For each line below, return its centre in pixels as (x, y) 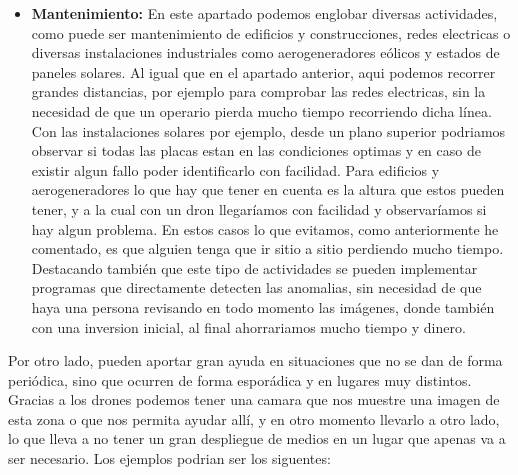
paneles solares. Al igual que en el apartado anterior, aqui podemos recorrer (263, 71)
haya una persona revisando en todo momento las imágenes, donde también (263, 306)
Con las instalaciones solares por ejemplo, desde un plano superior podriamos (268, 130)
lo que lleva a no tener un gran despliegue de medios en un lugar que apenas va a (257, 438)
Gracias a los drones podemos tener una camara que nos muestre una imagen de (254, 399)
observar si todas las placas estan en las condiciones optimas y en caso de (256, 150)
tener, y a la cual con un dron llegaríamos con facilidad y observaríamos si (259, 208)
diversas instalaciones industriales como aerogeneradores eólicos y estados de (265, 52)
